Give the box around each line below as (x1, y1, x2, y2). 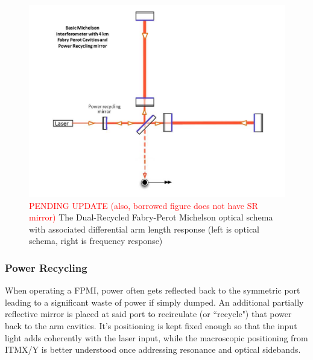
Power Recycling (5, 260, 87, 275)
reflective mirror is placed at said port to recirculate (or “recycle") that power (5, 307, 292, 320)
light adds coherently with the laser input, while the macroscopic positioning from (5, 331, 308, 344)
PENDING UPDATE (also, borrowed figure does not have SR (29, 199, 258, 211)
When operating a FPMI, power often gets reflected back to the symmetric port (5, 284, 300, 297)
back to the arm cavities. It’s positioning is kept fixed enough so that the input (5, 319, 297, 332)
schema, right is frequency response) (29, 234, 163, 247)
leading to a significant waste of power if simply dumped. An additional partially (5, 295, 304, 308)
